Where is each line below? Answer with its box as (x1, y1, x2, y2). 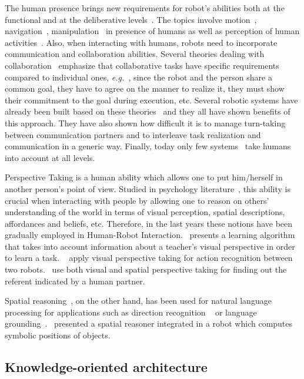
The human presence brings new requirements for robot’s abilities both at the (5, 2, 285, 14)
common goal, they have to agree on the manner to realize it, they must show (5, 82, 285, 95)
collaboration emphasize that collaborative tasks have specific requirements (5, 59, 279, 71)
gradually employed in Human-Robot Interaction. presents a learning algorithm (5, 229, 295, 241)
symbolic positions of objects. (5, 329, 111, 341)
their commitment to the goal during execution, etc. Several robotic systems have (5, 93, 298, 106)
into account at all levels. (5, 151, 95, 163)
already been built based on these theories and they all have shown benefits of (5, 105, 290, 118)
